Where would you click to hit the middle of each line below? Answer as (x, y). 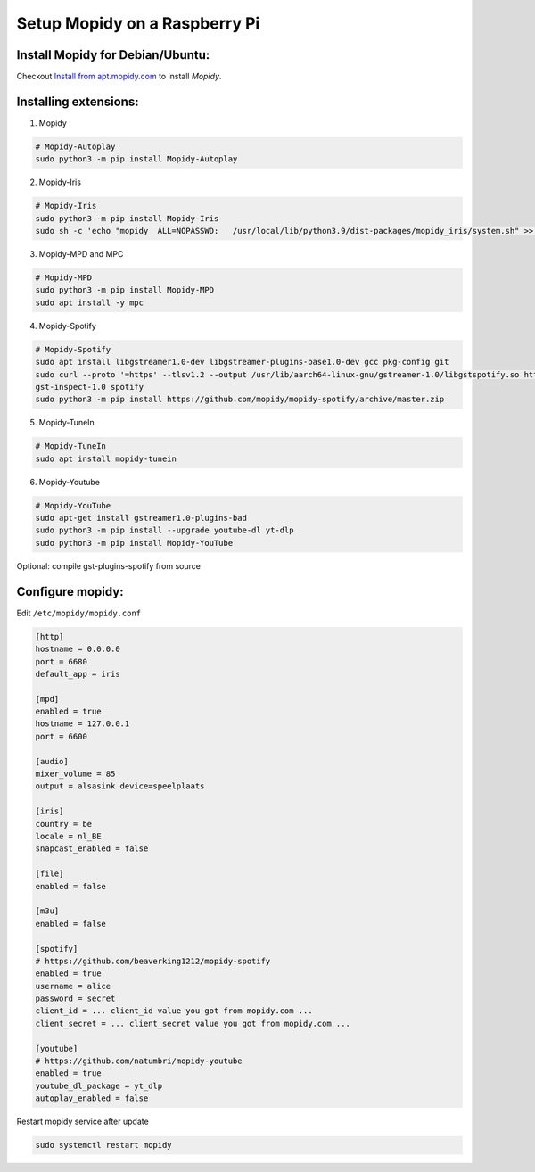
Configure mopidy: (70, 592)
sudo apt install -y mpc (90, 302)
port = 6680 (62, 661)
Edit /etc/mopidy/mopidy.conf (79, 613)
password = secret (75, 999)
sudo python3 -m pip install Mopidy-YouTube (134, 543)
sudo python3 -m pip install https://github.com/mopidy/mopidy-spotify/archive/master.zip (240, 400)
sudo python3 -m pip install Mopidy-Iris (127, 218)
